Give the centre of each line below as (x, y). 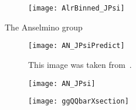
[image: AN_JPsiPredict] (76, 46)
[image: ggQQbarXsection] (79, 102)
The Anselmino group (44, 27)
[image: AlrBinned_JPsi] (76, 8)
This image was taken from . (80, 64)
